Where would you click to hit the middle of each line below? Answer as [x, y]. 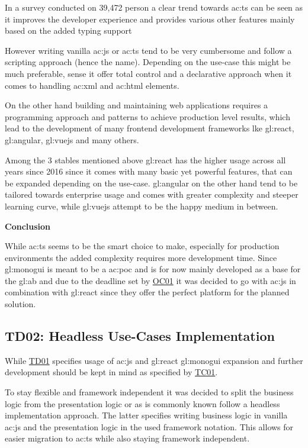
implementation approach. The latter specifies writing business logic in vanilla [146, 415]
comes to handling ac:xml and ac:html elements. [92, 85]
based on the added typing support [68, 30]
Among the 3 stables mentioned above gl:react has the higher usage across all [145, 159]
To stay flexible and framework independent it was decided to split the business [149, 392]
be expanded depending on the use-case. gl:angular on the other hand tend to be [151, 183]
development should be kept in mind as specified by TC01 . [111, 372]
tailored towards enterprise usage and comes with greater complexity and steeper [152, 194]
